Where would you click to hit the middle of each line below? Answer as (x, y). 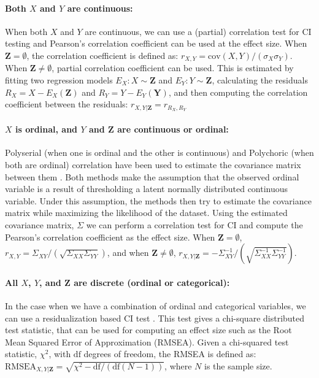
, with (60, 354)
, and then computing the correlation (238, 92)
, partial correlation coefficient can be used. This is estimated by (173, 68)
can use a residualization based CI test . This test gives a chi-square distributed (155, 318)
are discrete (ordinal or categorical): (152, 282)
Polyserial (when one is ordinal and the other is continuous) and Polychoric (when (159, 152)
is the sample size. (238, 365)
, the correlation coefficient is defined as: (102, 55)
